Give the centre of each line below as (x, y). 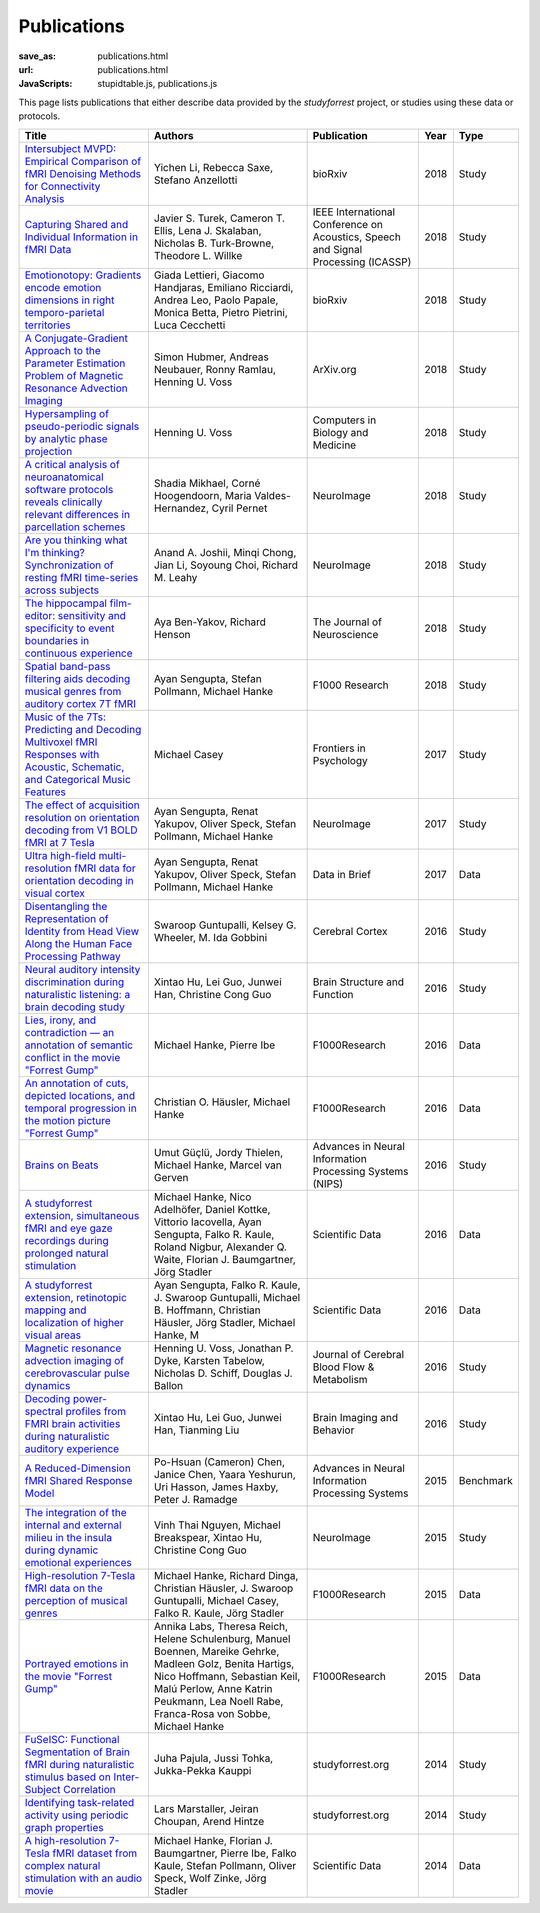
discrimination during (74, 982)
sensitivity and (92, 615)
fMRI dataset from (94, 1853)
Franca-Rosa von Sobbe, (212, 1713)
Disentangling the (66, 906)
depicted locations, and (80, 1095)
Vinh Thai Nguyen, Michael (217, 1525)
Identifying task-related (79, 1802)
